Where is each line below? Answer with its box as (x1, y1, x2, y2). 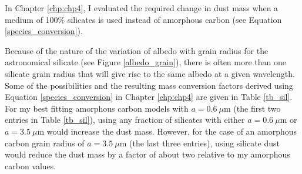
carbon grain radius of (5, 136, 85, 149)
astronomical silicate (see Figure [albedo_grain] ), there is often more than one (5, 56, 287, 68)
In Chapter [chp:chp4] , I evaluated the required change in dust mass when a (5, 2, 278, 14)
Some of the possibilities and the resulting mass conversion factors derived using (5, 79, 293, 91)
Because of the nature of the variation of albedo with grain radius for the (5, 44, 269, 56)
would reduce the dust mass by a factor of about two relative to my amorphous (5, 148, 290, 160)
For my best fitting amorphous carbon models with (5, 102, 189, 114)
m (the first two (224, 102, 281, 114)
